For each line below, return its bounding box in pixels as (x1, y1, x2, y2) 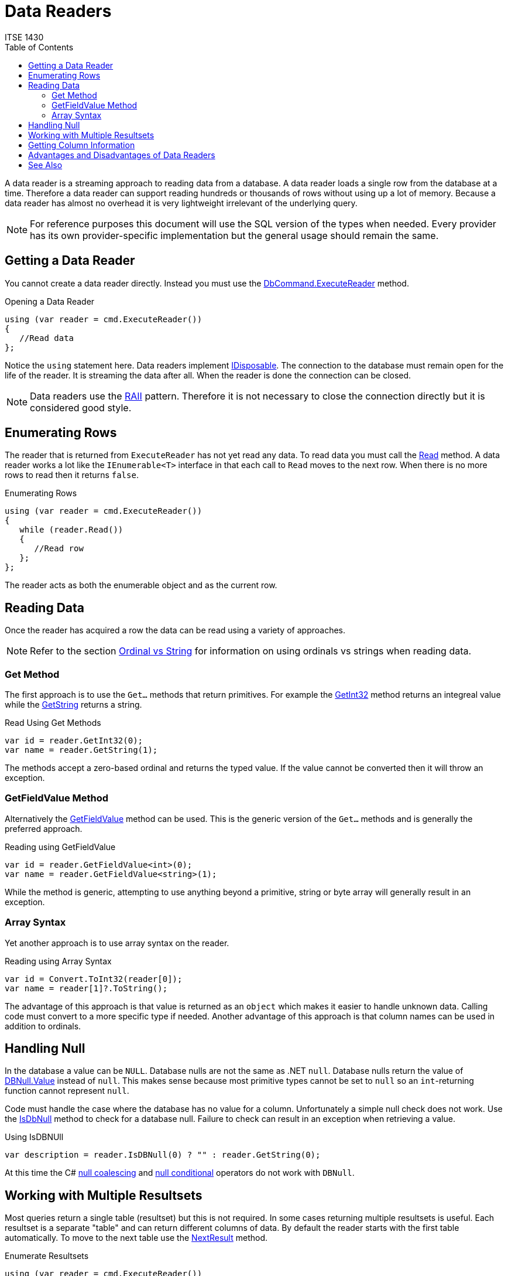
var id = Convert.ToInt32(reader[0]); (5, 974, 183, 984)
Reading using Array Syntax (5, 956, 112, 966)
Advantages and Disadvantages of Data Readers (28, 149, 215, 160)
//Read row (34, 544, 84, 554)
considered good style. (30, 401, 132, 414)
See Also (28, 159, 63, 170)
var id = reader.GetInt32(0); (5, 736, 143, 746)
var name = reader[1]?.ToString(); (5, 983, 168, 993)
